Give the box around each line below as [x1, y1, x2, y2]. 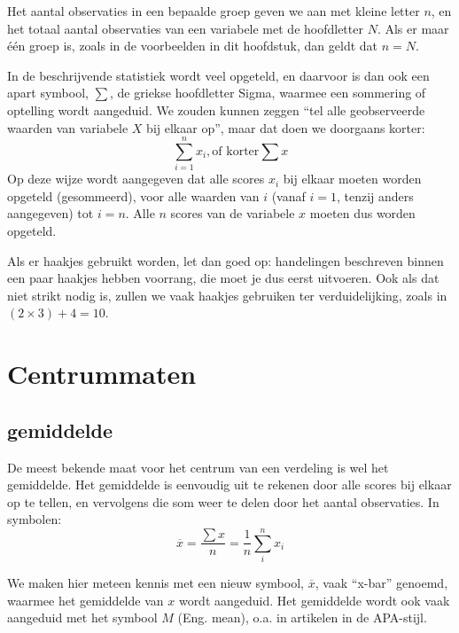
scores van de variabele [170, 204, 295, 223]
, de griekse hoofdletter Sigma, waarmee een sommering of [110, 83, 426, 102]
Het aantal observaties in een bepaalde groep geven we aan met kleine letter [7, 2, 420, 20]
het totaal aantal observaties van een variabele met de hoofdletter [7, 19, 363, 37]
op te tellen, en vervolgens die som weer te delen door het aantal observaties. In [7, 492, 440, 511]
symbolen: [7, 510, 62, 528]
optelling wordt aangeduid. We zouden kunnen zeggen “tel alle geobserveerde [7, 100, 425, 119]
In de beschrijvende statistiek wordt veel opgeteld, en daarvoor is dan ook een [7, 66, 430, 84]
